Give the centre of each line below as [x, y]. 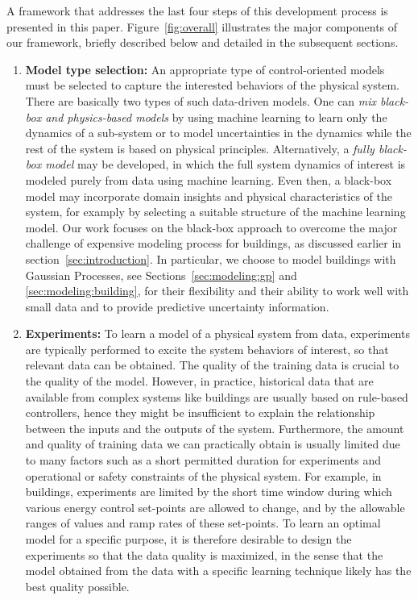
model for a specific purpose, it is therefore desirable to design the [188, 539]
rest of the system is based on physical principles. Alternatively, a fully [200, 148]
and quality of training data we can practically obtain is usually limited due [213, 444]
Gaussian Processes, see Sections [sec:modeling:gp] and [161, 275]
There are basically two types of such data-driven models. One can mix [201, 100]
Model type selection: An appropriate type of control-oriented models [205, 69]
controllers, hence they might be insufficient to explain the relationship [200, 412]
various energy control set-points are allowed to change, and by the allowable [215, 507]
